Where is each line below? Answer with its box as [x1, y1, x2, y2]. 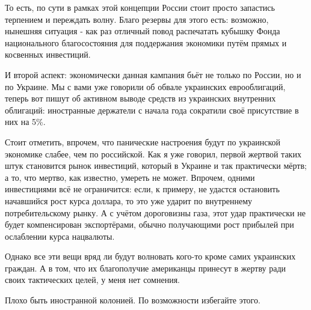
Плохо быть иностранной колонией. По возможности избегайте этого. [5, 294, 260, 306]
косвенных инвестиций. [5, 48, 91, 61]
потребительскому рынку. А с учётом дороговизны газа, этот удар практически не [5, 206, 306, 219]
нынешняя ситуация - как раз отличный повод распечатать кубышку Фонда [5, 25, 280, 37]
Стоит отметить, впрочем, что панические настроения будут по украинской [5, 135, 280, 148]
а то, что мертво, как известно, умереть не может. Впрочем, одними [5, 171, 255, 183]
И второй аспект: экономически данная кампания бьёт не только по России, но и [5, 68, 301, 81]
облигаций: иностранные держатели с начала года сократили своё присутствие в [5, 103, 299, 116]
